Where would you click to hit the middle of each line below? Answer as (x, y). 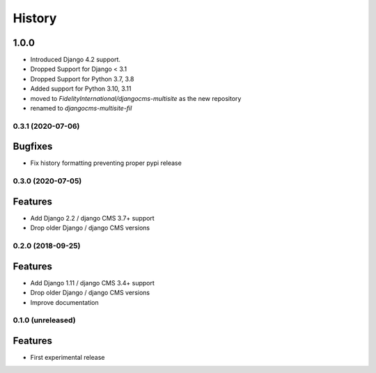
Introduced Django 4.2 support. (76, 60)
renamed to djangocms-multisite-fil (81, 109)
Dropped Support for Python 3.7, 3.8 (83, 79)
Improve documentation (64, 302)
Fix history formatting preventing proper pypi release (106, 163)
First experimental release (68, 358)
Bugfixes (33, 146)
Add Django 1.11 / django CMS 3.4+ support (92, 283)
